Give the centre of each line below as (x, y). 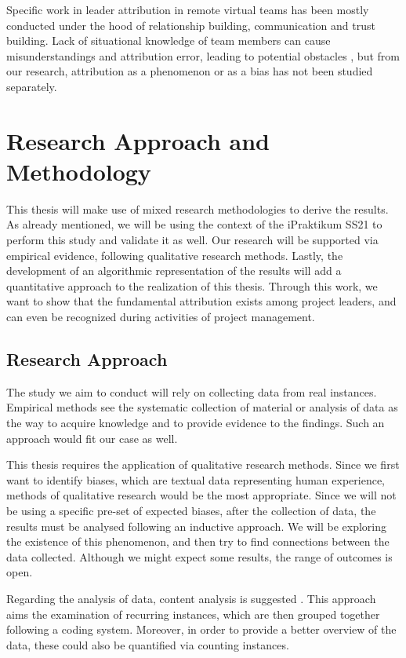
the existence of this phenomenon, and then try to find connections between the (198, 541)
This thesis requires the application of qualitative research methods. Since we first (203, 464)
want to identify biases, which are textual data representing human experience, (196, 479)
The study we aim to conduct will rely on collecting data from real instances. (192, 391)
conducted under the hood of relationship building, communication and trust (191, 25)
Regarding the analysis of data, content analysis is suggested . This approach (191, 598)
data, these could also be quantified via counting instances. (148, 644)
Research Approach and (138, 140)
